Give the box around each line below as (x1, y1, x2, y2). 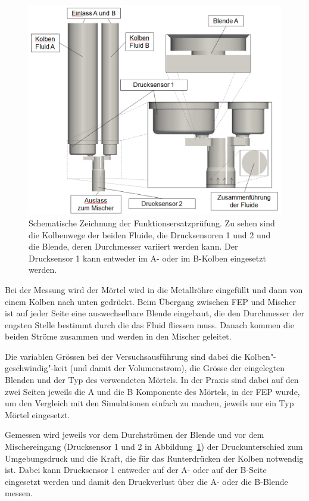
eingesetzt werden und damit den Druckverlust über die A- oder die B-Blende (5, 475, 288, 487)
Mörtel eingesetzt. (5, 408, 70, 421)
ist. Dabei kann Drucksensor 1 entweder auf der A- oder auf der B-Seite (5, 463, 267, 476)
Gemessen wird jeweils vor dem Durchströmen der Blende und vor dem (5, 428, 264, 441)
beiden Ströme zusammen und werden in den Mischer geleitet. (5, 330, 232, 343)
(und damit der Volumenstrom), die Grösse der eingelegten (70, 362, 285, 374)
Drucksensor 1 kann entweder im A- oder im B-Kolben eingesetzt (29, 251, 266, 264)
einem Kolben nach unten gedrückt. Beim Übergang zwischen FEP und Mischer (5, 295, 296, 307)
